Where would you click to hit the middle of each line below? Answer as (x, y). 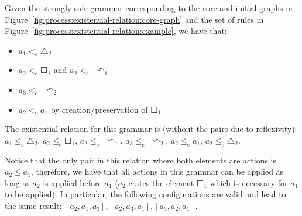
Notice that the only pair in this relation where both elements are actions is (141, 160)
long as (17, 182)
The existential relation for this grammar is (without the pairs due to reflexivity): (151, 129)
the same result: (33, 205)
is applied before (72, 182)
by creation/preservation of (99, 109)
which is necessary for (249, 182)
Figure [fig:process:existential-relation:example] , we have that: (116, 31)
